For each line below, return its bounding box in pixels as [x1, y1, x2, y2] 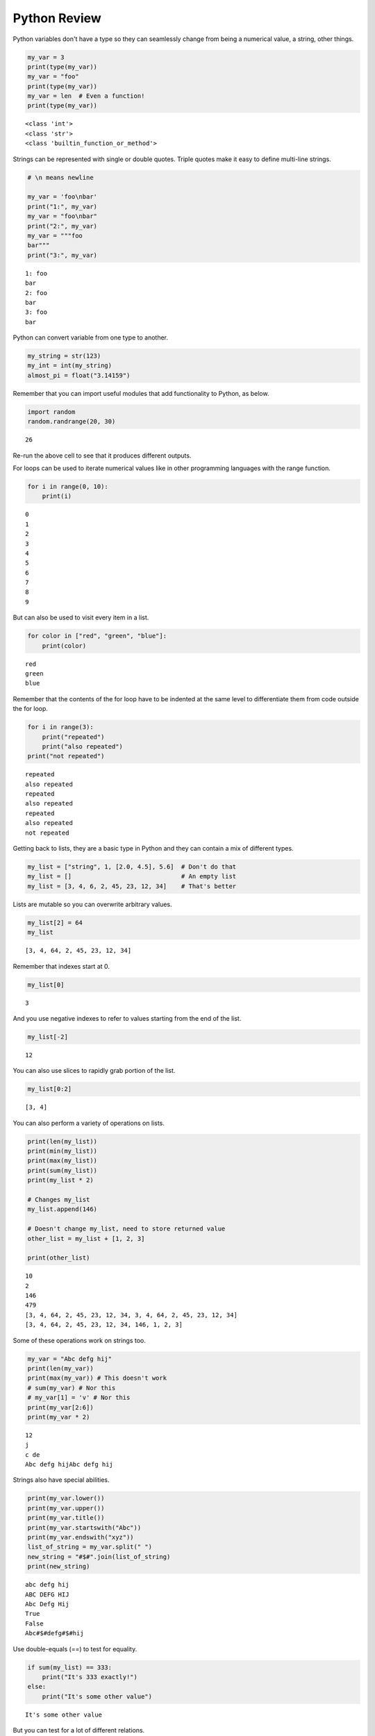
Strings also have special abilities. [12, 1476, 110, 1484]
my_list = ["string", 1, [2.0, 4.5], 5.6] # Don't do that [27, 863, 237, 871]
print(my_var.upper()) [27, 1504, 105, 1512]
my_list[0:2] [27, 1085, 72, 1093]
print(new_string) [27, 1562, 90, 1571]
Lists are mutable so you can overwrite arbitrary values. [12, 900, 173, 908]
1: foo [25, 269, 48, 277]
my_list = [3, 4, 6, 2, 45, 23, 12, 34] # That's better [27, 882, 237, 890]
